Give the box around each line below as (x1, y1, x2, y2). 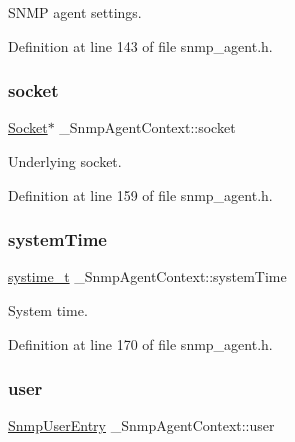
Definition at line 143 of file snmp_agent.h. (8, 35, 273, 56)
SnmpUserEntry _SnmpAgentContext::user (8, 415, 275, 436)
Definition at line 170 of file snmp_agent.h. (8, 333, 273, 354)
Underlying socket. (8, 151, 122, 171)
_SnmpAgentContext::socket (59, 117, 236, 138)
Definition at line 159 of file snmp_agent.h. (8, 184, 273, 205)
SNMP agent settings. (8, 2, 142, 22)
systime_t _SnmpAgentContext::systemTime (8, 266, 287, 287)
